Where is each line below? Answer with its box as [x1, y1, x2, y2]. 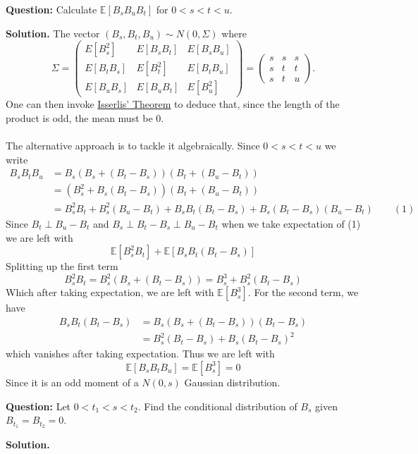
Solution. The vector [6, 25, 100, 40]
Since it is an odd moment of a [6, 374, 139, 389]
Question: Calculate [6, 2, 97, 16]
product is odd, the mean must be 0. [6, 110, 164, 125]
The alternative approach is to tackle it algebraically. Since [6, 138, 260, 153]
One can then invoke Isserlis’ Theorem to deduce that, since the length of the [6, 97, 340, 111]
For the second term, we [254, 285, 359, 300]
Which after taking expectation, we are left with [6, 285, 214, 300]
